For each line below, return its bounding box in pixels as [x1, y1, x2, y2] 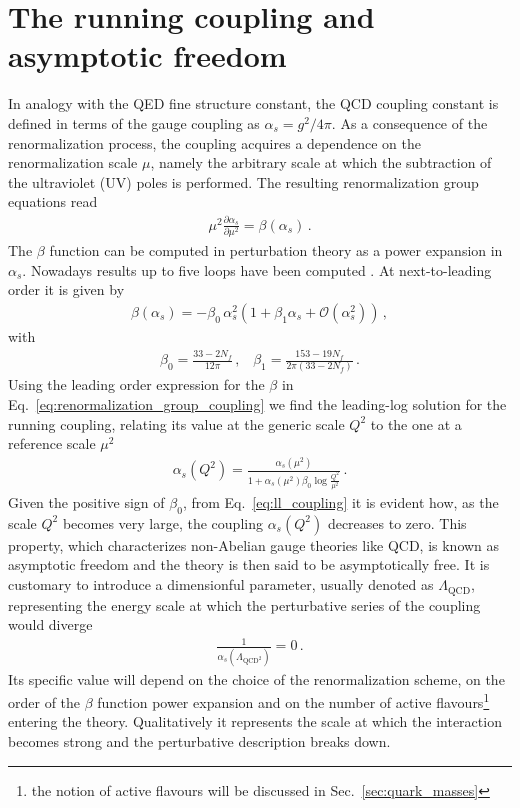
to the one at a [370, 413, 462, 434]
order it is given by [8, 279, 125, 300]
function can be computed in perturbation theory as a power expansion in [49, 239, 503, 260]
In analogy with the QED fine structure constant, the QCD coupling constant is [8, 93, 499, 114]
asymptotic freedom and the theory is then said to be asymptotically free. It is [8, 554, 490, 575]
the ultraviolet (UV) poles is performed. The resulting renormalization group [8, 171, 479, 192]
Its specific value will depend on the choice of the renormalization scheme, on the [8, 668, 505, 689]
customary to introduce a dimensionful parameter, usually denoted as [8, 574, 434, 595]
